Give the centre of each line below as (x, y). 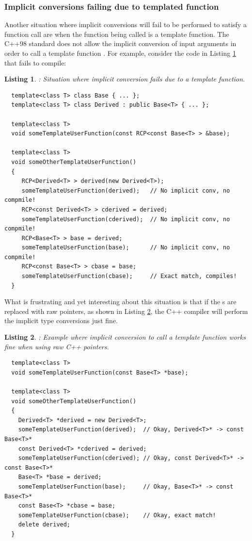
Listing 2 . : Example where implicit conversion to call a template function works (125, 337)
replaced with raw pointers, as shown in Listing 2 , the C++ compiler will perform (126, 311)
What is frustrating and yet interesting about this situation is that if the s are (120, 302)
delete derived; (44, 525)
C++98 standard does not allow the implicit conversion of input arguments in (120, 43)
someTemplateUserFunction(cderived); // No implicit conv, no (126, 219)
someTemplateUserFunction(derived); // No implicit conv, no (126, 190)
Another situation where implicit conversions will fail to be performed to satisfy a (126, 25)
